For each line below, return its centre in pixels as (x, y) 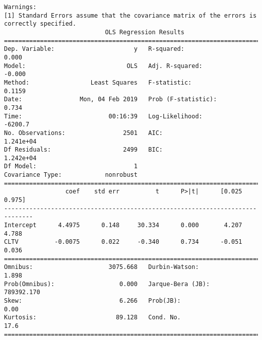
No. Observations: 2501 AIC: (83, 133)
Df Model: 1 (71, 166)
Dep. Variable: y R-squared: (94, 49)
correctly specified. (40, 24)
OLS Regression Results (145, 32)
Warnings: (20, 7)
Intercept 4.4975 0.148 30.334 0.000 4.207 (123, 225)
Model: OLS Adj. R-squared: (103, 66)
